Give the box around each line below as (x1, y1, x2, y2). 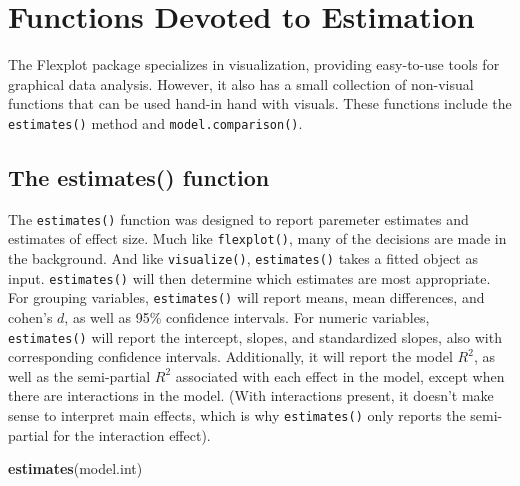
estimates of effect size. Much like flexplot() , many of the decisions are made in (8, 228, 507, 249)
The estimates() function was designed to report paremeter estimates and (8, 208, 469, 229)
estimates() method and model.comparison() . (8, 112, 303, 133)
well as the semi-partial (8, 365, 151, 386)
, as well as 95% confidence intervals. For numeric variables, (64, 307, 430, 328)
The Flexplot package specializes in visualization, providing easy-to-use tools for (8, 54, 500, 75)
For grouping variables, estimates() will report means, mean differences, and (8, 287, 485, 308)
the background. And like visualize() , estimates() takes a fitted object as (8, 248, 478, 269)
